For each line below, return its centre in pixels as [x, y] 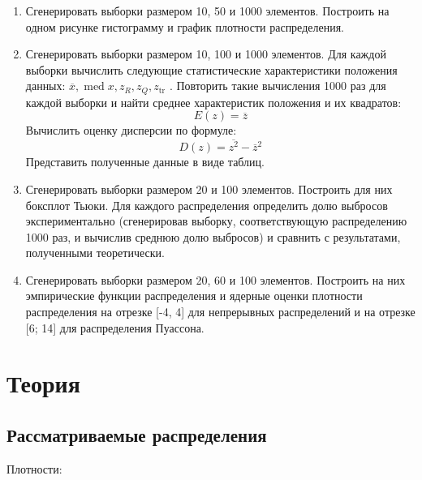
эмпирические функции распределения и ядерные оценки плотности [194, 296]
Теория [43, 383]
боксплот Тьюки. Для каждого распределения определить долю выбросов [207, 205]
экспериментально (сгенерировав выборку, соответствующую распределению [216, 221]
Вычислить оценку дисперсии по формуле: [131, 130]
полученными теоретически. [95, 253]
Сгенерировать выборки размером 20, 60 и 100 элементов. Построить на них [215, 279]
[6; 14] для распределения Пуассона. [115, 327]
